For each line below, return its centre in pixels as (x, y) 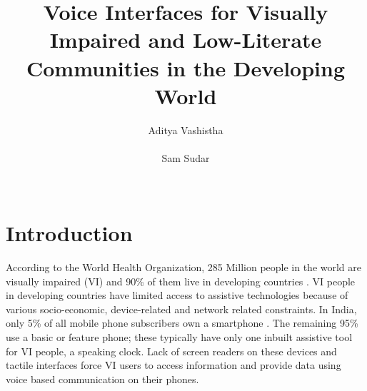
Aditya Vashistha (186, 130)
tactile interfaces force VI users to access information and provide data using (174, 365)
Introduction (69, 233)
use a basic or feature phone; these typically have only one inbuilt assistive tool (179, 336)
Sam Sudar (186, 157)
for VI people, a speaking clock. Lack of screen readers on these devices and (171, 351)
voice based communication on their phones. (102, 379)
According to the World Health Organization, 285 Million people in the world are (184, 267)
